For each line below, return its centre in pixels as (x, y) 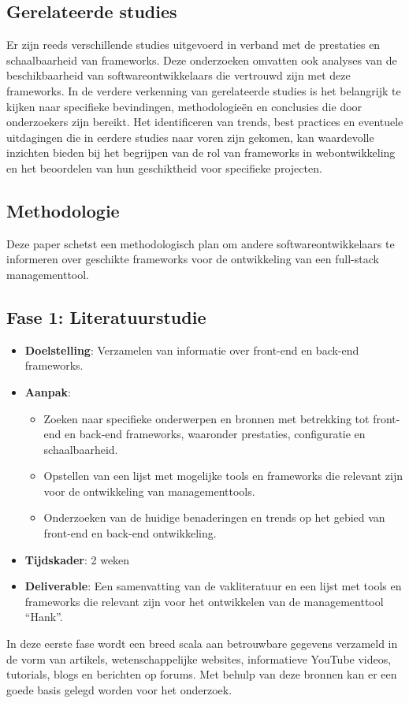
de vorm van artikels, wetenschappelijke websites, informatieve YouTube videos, (199, 658)
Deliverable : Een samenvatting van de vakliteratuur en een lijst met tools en (213, 586)
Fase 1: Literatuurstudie (106, 316)
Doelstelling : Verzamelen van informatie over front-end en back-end (192, 350)
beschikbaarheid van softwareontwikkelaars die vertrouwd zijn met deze (178, 75)
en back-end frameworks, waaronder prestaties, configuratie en (215, 434)
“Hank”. (44, 617)
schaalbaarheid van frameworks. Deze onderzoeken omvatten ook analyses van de (202, 60)
